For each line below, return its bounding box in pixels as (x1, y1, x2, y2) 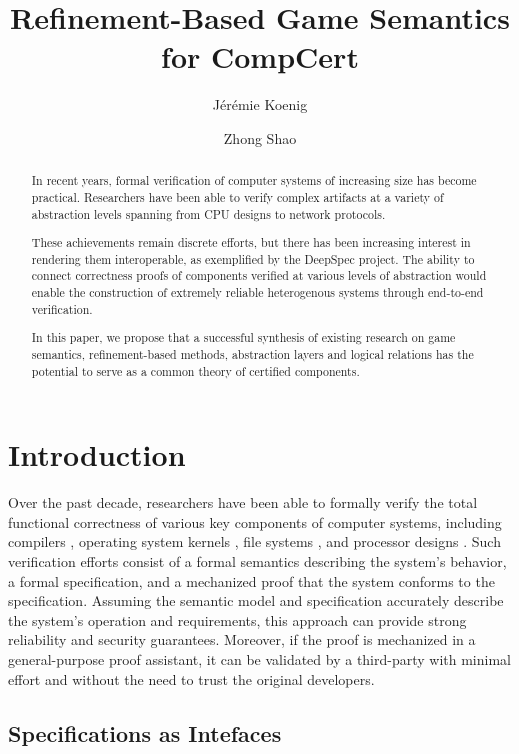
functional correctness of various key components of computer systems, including (8, 511, 502, 532)
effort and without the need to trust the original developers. (8, 668, 375, 689)
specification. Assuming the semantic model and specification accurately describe (8, 590, 504, 611)
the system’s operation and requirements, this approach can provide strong (8, 609, 467, 630)
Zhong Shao (223, 127, 297, 148)
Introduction (8, 434, 186, 475)
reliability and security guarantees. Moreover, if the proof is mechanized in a (8, 629, 476, 650)
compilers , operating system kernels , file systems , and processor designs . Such (8, 531, 501, 552)
